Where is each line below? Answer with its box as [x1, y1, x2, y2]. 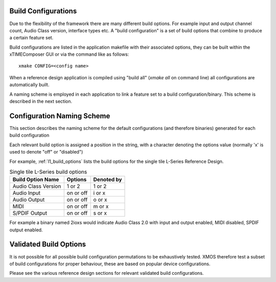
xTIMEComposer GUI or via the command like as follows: [9, 51, 129, 57]
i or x [93, 189, 106, 197]
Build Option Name [12, 176, 59, 183]
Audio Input [12, 189, 41, 197]
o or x [93, 196, 107, 203]
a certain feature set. [9, 35, 54, 41]
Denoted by [93, 176, 122, 183]
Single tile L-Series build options [9, 168, 87, 176]
